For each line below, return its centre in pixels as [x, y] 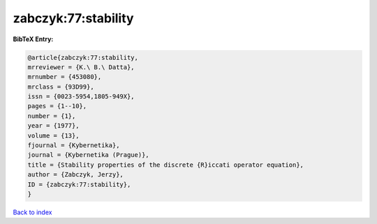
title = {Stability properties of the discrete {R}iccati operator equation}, [165, 165]
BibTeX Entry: [33, 39]
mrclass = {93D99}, [61, 87]
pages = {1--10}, [57, 106]
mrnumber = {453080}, [65, 77]
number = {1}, [52, 116]
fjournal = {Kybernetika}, [74, 145]
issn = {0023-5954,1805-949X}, [81, 97]
